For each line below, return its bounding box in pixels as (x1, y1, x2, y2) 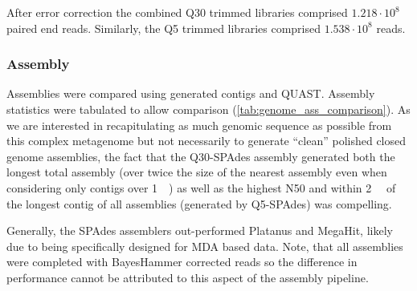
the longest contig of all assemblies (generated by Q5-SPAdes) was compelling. (6, 195, 392, 212)
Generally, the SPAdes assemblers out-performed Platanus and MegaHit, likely (6, 222, 393, 239)
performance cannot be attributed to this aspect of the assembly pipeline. (6, 269, 369, 285)
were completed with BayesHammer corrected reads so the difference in (6, 253, 358, 270)
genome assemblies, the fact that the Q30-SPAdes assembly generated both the (6, 148, 395, 164)
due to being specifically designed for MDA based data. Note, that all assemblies (6, 237, 403, 254)
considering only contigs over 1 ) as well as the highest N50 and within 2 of (6, 179, 396, 196)
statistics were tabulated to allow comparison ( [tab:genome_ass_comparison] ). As (6, 101, 411, 117)
